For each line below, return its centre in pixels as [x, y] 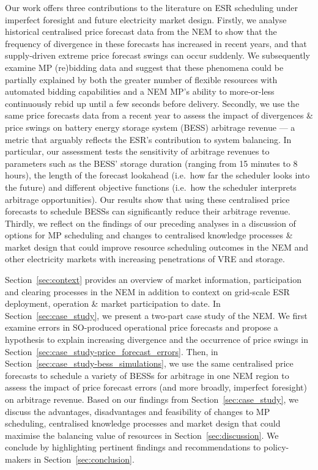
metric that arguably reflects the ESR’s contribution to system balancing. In [148, 139]
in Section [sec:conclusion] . [84, 459]
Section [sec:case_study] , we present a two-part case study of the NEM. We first [156, 315]
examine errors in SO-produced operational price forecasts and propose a [142, 327]
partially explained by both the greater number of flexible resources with [141, 79]
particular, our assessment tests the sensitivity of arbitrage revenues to [137, 151]
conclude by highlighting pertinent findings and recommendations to [133, 447]
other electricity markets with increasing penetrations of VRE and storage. [145, 259]
